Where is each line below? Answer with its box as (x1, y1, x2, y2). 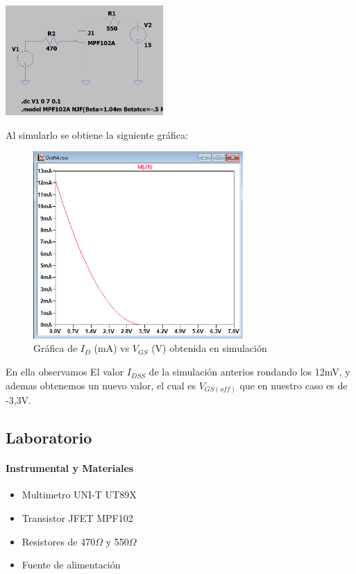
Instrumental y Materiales (6, 461, 134, 475)
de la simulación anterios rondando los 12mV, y (149, 364, 350, 379)
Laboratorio (6, 427, 92, 448)
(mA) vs (94, 341, 130, 355)
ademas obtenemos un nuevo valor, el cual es (6, 378, 196, 392)
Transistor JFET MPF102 (22, 510, 133, 525)
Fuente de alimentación (22, 557, 121, 572)
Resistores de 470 (22, 534, 96, 548)
